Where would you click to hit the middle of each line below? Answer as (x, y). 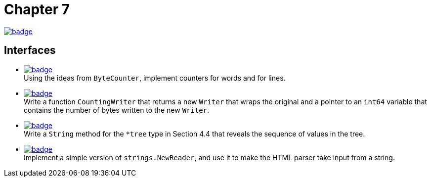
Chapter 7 (37, 9)
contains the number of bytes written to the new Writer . (117, 110)
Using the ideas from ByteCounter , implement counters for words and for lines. (155, 78)
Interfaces (30, 50)
